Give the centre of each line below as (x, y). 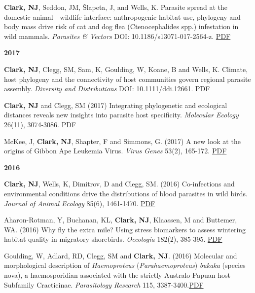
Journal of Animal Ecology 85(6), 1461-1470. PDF (80, 203)
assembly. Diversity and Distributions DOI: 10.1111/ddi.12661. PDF (107, 89)
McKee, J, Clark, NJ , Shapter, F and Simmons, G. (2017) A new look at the (122, 141)
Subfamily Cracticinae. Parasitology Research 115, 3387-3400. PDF (104, 284)
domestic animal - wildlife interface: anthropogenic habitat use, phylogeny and (122, 17)
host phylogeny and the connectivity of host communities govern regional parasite (127, 79)
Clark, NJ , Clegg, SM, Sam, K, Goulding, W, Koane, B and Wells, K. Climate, (126, 69)
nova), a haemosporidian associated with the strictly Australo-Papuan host (117, 275)
